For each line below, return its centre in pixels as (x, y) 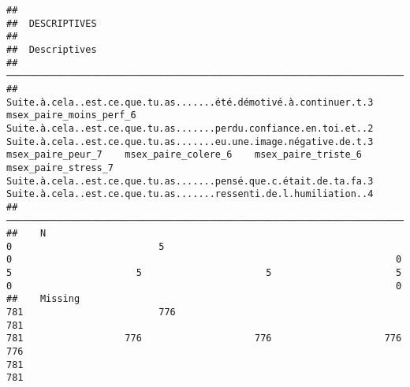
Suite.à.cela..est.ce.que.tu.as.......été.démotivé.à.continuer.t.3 (190, 102)
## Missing (43, 299)
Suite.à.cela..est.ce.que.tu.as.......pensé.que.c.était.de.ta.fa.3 (190, 181)
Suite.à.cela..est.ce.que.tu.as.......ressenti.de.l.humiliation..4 (190, 194)
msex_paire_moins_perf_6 (71, 115)
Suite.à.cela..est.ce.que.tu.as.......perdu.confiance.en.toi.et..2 (190, 128)
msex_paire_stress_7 (60, 167)
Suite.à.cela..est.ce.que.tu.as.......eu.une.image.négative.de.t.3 (190, 141)
